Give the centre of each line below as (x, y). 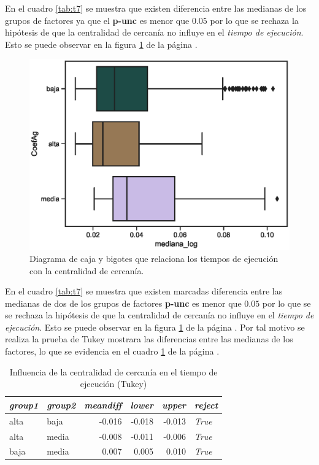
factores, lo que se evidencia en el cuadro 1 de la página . (112, 351)
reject (206, 405)
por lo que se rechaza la (254, 20)
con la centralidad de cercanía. (87, 270)
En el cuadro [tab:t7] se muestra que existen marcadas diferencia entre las (144, 291)
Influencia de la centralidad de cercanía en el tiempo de (113, 371)
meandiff (103, 405)
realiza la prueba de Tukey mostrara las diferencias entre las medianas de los (149, 339)
